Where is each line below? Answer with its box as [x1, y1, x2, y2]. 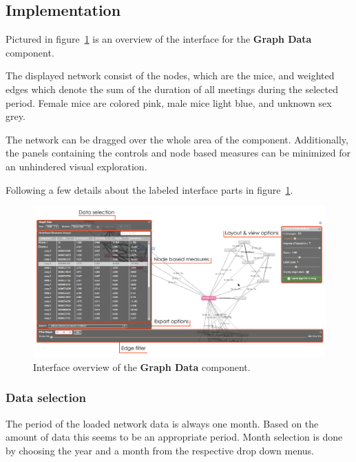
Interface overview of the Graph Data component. [33, 359, 251, 374]
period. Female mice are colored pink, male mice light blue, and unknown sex [6, 95, 332, 110]
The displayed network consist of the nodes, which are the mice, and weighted [6, 68, 335, 83]
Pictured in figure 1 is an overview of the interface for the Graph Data [6, 32, 312, 46]
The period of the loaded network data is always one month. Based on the [6, 416, 319, 430]
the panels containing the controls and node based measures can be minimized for [6, 145, 350, 160]
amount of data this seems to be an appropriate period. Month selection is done [6, 430, 343, 444]
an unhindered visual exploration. [6, 159, 147, 173]
